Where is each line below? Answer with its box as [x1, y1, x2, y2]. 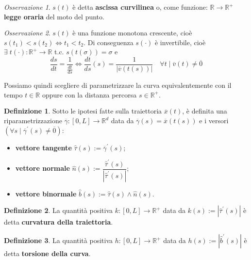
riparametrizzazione [4, 115, 62, 125]
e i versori [199, 115, 229, 125]
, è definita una [182, 106, 227, 116]
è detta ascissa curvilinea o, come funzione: [72, 2, 208, 12]
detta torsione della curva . [4, 248, 91, 258]
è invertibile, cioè [154, 37, 206, 47]
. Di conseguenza [84, 37, 134, 47]
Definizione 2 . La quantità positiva [4, 205, 113, 215]
